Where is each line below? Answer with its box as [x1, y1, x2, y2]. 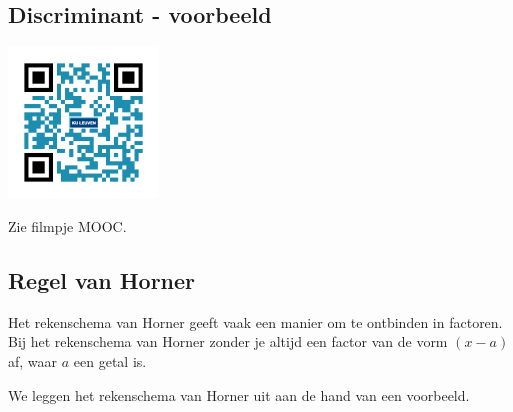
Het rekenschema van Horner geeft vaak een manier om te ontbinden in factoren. [8, 311, 503, 332]
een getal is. [73, 350, 147, 371]
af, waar [8, 350, 58, 371]
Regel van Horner [8, 264, 196, 295]
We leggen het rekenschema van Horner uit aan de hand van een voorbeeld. [8, 384, 470, 405]
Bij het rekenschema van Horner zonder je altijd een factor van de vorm [8, 331, 448, 352]
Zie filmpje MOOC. [8, 215, 127, 236]
